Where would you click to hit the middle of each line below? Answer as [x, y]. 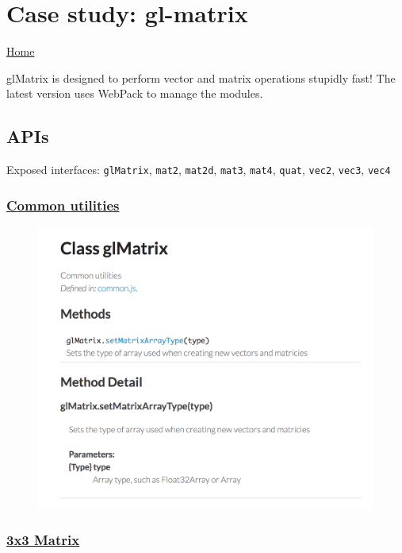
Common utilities [63, 205]
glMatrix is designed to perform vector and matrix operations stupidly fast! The [201, 77]
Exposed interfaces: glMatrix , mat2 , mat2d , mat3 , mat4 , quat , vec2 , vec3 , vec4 [199, 170]
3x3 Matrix [43, 540]
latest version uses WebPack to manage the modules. [135, 93]
